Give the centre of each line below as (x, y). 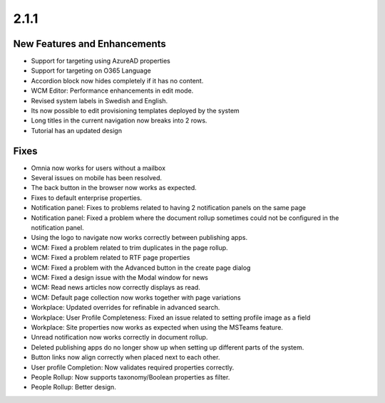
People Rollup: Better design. (74, 387)
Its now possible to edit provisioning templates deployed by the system (135, 111)
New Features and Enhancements (90, 44)
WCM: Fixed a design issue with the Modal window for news (119, 277)
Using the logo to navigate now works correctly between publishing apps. (139, 238)
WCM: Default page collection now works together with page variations (136, 297)
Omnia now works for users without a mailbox (98, 168)
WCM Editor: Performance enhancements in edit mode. (112, 91)
